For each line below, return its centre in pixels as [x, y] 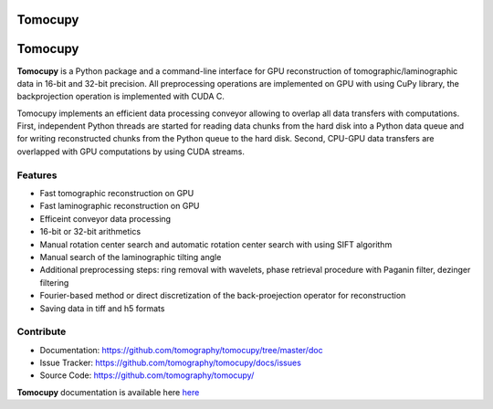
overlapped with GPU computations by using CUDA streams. [131, 152]
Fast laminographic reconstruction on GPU [120, 206]
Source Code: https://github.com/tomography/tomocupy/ [147, 375]
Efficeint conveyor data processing [105, 218]
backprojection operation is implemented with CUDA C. [121, 97]
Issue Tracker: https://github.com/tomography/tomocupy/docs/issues [170, 363]
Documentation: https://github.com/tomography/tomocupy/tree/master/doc [181, 350]
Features [37, 175]
